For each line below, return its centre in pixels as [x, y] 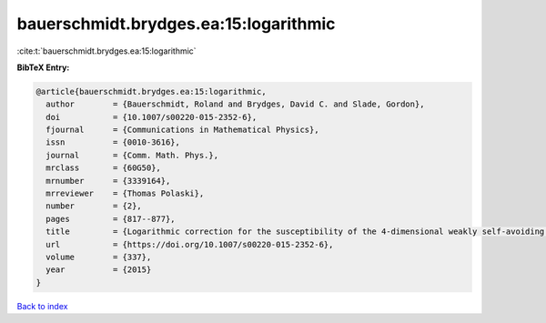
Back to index [42, 306]
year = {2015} [99, 270]
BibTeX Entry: [43, 67]
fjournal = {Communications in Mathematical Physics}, [182, 130]
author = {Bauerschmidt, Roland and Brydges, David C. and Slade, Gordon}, [235, 104]
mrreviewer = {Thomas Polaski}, [125, 194]
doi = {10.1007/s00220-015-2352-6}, [152, 117]
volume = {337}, [99, 257]
